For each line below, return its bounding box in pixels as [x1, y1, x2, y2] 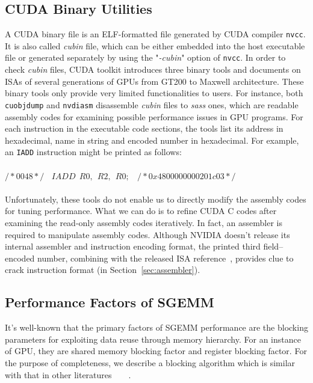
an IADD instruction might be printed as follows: [5, 146, 182, 158]
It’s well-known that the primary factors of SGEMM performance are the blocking [5, 321, 308, 334]
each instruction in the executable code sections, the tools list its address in [5, 122, 284, 135]
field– [263, 240, 284, 253]
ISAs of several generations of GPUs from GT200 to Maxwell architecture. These [5, 75, 304, 87]
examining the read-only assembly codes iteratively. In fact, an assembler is [5, 216, 282, 228]
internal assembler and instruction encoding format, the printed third [5, 240, 261, 253]
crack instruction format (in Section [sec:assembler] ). [5, 263, 200, 276]
